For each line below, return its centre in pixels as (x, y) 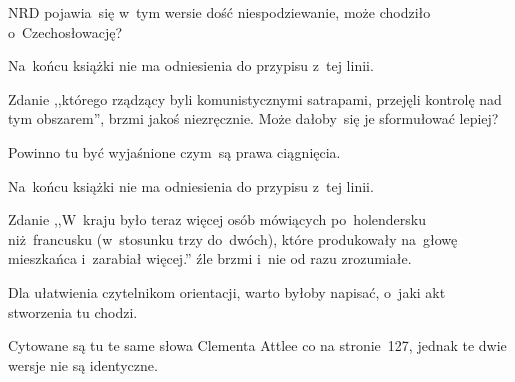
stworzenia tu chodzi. (73, 311)
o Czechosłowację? (65, 31)
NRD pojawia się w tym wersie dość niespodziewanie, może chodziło (219, 12)
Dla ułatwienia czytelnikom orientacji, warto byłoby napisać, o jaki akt (227, 291)
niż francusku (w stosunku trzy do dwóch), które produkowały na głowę (233, 238)
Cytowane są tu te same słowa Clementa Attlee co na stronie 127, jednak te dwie (257, 345)
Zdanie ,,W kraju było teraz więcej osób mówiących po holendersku (217, 219)
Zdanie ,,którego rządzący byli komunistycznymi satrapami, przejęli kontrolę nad (255, 98)
